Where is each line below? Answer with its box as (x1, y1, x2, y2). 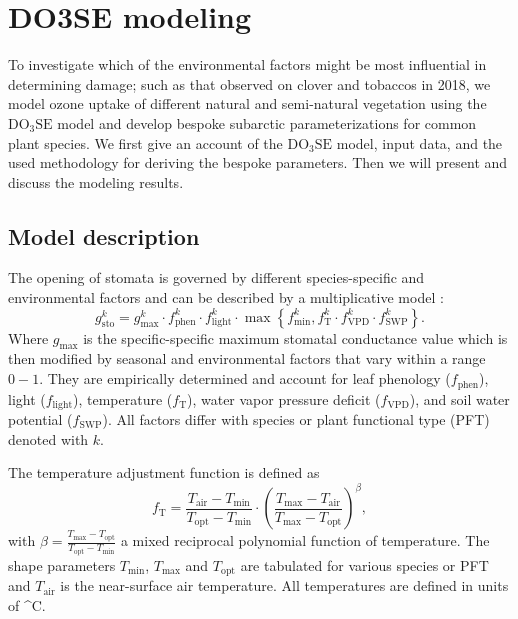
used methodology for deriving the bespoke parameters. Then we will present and (8, 152, 508, 173)
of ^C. (8, 594, 46, 615)
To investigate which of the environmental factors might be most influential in (8, 54, 487, 75)
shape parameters (8, 554, 116, 575)
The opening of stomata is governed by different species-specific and (8, 267, 425, 288)
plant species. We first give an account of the (8, 132, 283, 153)
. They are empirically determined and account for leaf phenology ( (39, 368, 451, 389)
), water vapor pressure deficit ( (186, 388, 381, 409)
